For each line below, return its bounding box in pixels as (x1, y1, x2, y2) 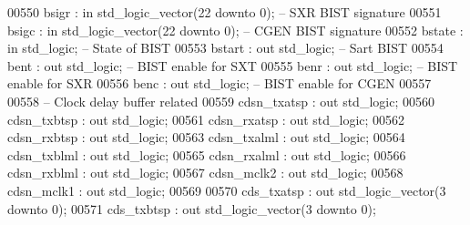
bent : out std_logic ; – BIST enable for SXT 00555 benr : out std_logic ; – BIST (7, 56, 458, 75)
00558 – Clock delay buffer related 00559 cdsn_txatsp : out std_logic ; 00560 (7, 91, 434, 110)
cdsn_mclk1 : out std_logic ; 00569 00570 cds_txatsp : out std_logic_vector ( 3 (7, 180, 446, 199)
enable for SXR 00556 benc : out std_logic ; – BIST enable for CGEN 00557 (7, 74, 432, 93)
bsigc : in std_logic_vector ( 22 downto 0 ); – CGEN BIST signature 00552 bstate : (7, 20, 464, 39)
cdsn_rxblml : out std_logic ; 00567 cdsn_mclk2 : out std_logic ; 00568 (7, 163, 404, 182)
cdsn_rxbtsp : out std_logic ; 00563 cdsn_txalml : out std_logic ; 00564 (7, 128, 405, 147)
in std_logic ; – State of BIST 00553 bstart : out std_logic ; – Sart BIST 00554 (7, 38, 444, 57)
